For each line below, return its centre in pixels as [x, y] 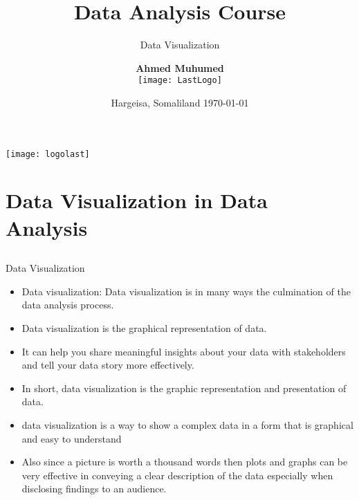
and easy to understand [72, 438]
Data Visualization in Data [137, 200]
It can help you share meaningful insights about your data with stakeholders [184, 351]
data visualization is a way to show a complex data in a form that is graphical [187, 424]
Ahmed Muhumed [180, 67]
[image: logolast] [48, 154]
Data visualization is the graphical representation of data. [144, 327]
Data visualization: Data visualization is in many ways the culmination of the [186, 291]
